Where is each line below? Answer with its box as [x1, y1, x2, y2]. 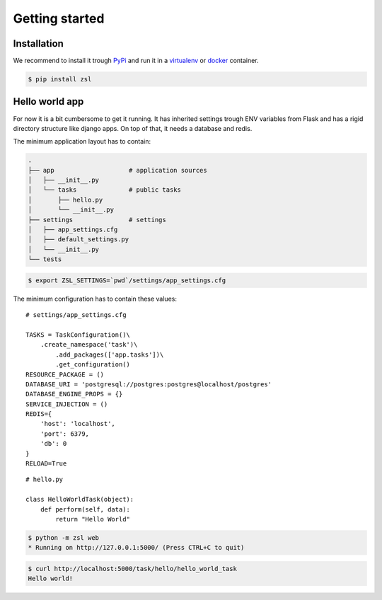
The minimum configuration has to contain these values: [13, 294, 177, 303]
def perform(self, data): [40, 505, 131, 513]
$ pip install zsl [28, 75, 92, 83]
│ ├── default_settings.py [28, 236, 129, 243]
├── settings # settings [28, 216, 166, 224]
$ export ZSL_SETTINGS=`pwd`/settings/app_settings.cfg [28, 276, 226, 284]
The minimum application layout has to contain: [13, 137, 151, 146]
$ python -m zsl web [28, 533, 99, 541]
